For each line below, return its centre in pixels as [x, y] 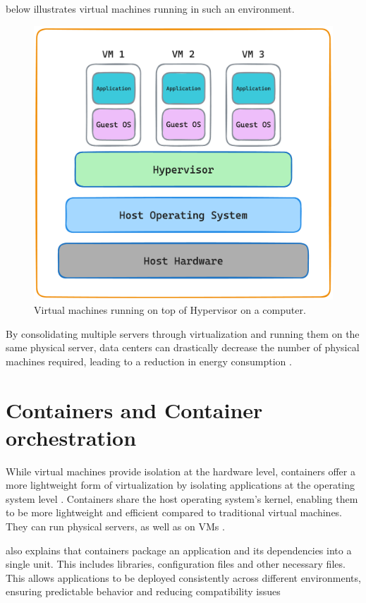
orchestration [71, 437]
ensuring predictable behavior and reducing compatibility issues [143, 591]
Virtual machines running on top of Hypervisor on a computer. [170, 309]
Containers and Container [134, 409]
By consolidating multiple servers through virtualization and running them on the [183, 333]
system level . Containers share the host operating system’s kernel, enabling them [182, 498]
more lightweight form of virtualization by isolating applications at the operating [181, 485]
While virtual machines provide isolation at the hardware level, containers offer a [181, 471]
